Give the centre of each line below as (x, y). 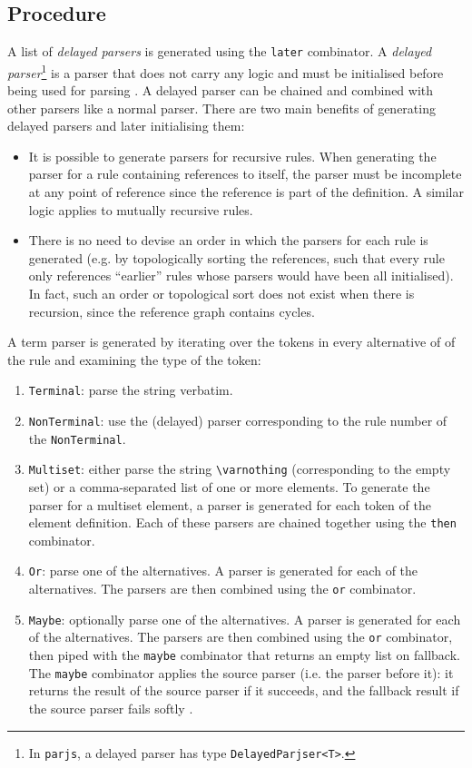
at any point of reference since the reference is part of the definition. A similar (246, 192)
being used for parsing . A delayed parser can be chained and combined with (221, 90)
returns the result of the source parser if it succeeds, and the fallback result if (244, 690)
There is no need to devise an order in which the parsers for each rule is (228, 240)
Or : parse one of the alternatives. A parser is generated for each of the (223, 571)
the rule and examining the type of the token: (134, 359)
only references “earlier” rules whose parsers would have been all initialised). (241, 276)
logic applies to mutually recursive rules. (141, 209)
